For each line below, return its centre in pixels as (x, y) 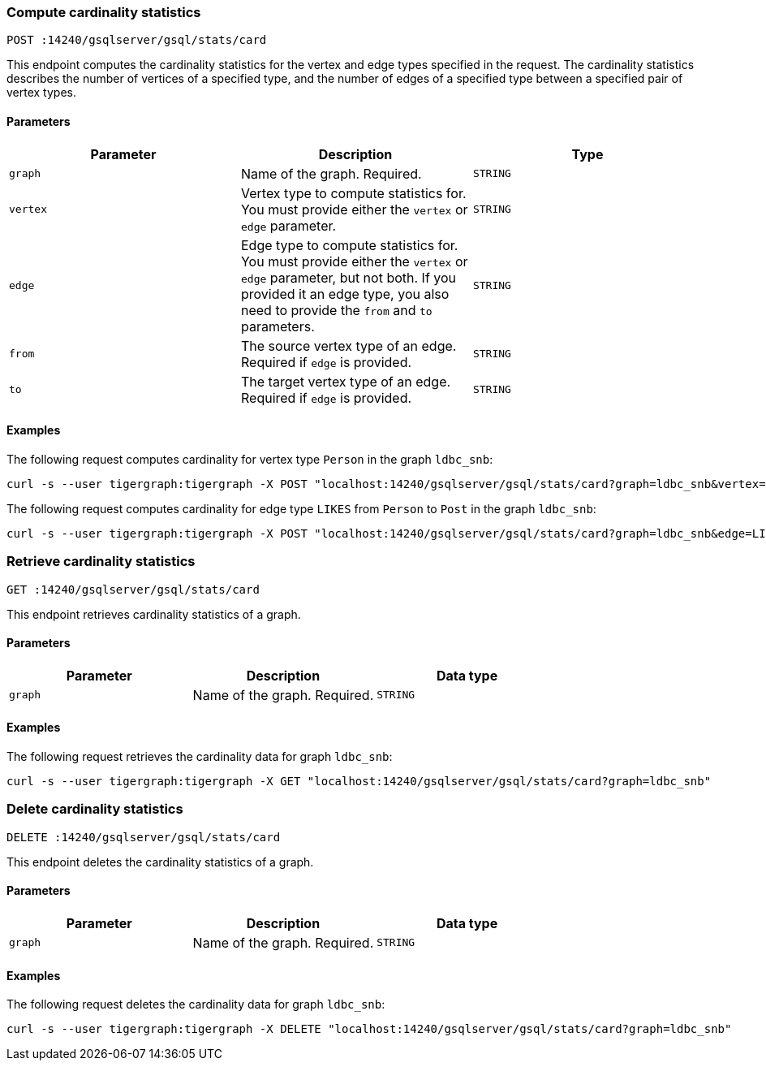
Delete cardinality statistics (95, 809)
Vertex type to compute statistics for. (353, 193)
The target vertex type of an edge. (346, 381)
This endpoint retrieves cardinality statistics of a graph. (154, 614)
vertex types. (41, 93)
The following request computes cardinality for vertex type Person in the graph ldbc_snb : (250, 459)
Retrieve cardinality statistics (101, 562)
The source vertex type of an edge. (349, 346)
